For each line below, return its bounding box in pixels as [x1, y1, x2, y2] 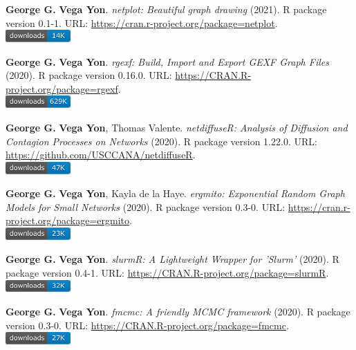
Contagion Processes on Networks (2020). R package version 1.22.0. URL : [6, 133, 317, 148]
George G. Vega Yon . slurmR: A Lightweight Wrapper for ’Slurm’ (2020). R [6, 252, 339, 266]
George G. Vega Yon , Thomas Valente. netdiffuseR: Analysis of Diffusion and [6, 120, 348, 134]
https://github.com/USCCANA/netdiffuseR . [6, 147, 196, 162]
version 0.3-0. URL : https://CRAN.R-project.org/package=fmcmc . [6, 317, 289, 332]
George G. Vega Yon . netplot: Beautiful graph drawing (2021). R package [6, 2, 327, 16]
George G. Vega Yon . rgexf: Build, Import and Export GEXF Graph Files [6, 54, 329, 68]
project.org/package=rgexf [6, 81, 118, 95]
